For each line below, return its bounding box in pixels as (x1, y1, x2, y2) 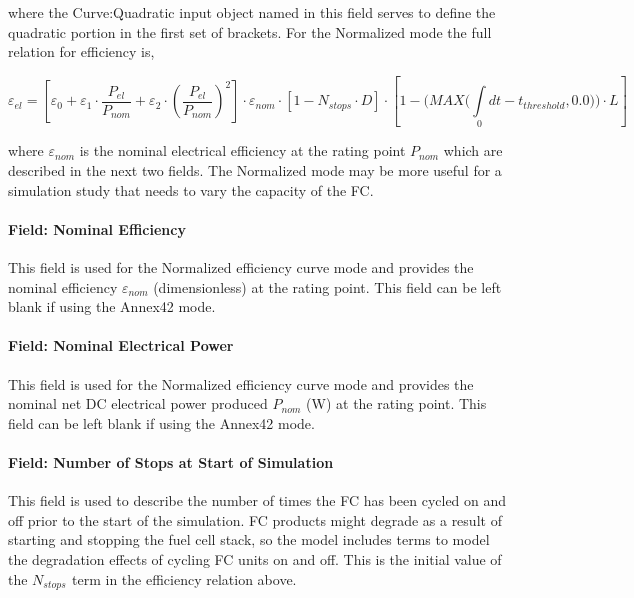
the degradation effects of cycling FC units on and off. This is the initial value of (8, 548, 502, 569)
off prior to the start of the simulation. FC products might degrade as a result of (8, 509, 502, 530)
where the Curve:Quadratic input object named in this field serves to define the (8, 2, 496, 22)
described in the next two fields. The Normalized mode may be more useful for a (8, 160, 502, 181)
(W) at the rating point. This (306, 393, 487, 414)
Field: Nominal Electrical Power (8, 335, 234, 356)
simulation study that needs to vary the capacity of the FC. (8, 179, 374, 200)
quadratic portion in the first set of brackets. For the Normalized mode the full (8, 21, 492, 42)
